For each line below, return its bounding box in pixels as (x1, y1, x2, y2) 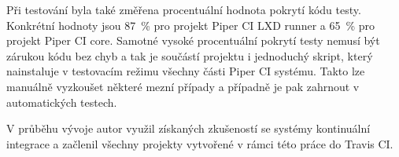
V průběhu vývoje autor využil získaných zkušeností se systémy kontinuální (6, 120, 371, 137)
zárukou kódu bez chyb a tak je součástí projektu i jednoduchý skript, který (6, 47, 373, 64)
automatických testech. (6, 93, 117, 110)
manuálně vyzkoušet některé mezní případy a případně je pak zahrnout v (6, 78, 360, 94)
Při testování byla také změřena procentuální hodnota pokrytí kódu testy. (6, 2, 361, 17)
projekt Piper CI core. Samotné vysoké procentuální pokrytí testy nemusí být (6, 32, 380, 49)
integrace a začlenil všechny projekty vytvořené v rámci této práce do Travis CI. (6, 135, 393, 152)
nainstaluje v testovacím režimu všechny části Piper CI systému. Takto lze (6, 63, 365, 79)
